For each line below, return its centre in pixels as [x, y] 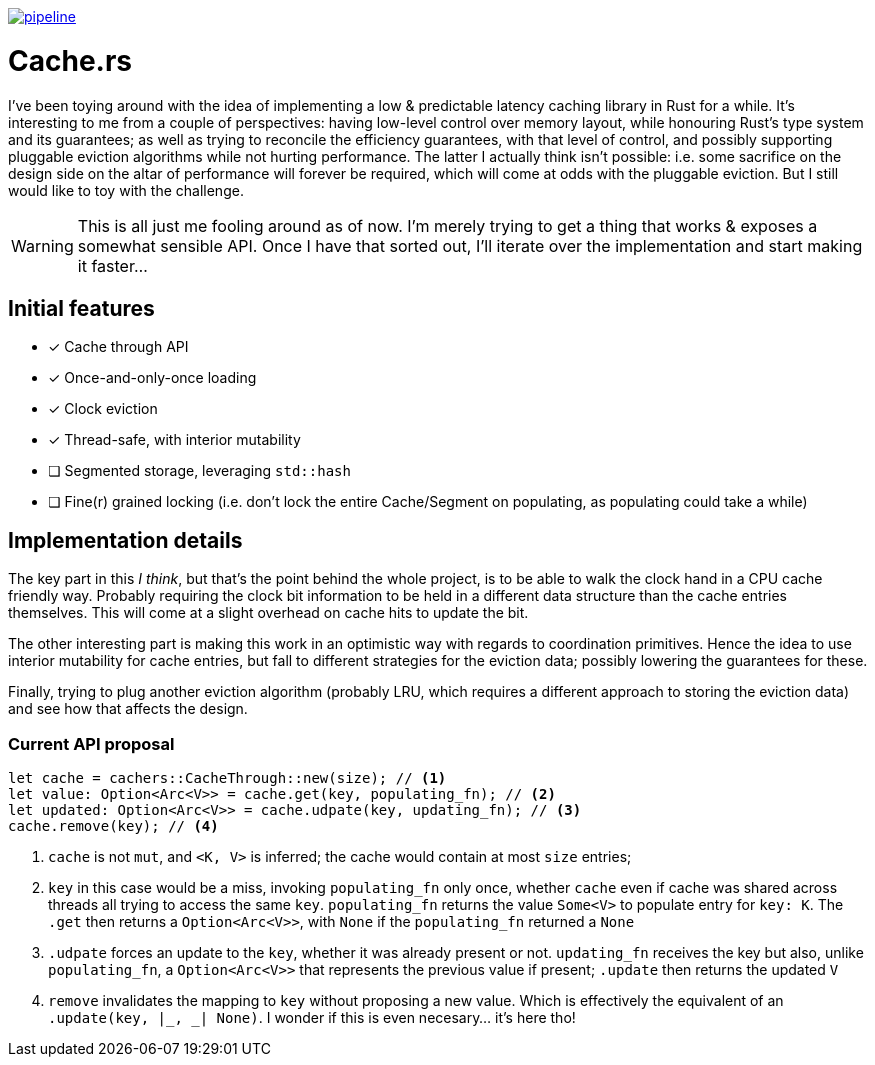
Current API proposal [91, 743]
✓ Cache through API [118, 347]
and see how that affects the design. [128, 709]
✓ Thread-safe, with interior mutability [174, 440]
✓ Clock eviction [103, 409]
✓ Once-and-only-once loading [152, 378]
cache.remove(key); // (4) [113, 825]
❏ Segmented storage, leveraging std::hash [199, 471]
